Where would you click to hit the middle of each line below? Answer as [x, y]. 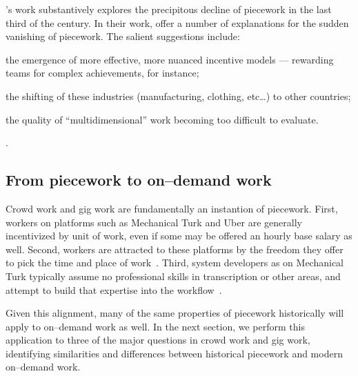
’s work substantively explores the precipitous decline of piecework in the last [169, 9]
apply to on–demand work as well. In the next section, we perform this [155, 326]
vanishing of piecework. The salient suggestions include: [123, 36]
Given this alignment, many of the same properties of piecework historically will [175, 313]
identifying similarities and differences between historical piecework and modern [174, 353]
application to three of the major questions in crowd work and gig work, [158, 340]
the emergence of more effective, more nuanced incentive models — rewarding [170, 59]
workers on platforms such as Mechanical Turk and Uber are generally [154, 222]
